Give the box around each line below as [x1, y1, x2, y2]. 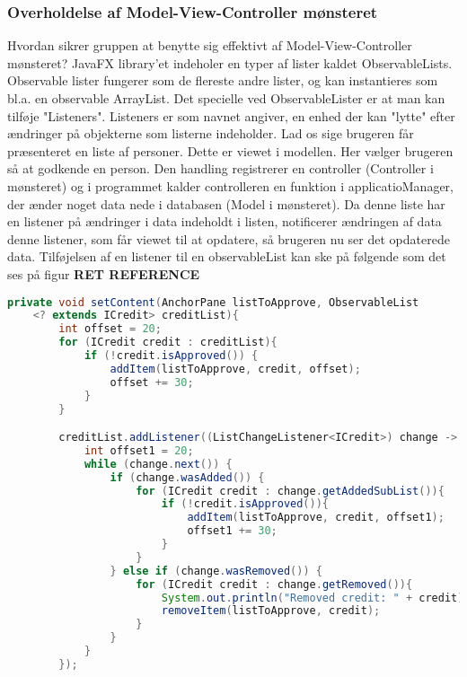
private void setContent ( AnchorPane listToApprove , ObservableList [7, 295, 419, 309]
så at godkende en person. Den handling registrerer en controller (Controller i [7, 159, 434, 178]
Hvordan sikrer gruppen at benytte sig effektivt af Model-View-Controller [7, 36, 412, 55]
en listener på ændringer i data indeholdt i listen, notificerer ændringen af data [7, 212, 442, 231]
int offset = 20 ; [58, 322, 162, 336]
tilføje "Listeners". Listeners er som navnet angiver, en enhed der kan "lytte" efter [7, 106, 455, 125]
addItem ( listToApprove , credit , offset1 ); [187, 511, 445, 524]
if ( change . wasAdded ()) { [110, 470, 265, 484]
